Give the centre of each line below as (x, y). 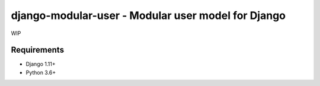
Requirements (38, 50)
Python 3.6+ (41, 72)
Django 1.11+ (41, 64)
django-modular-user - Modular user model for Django (148, 15)
